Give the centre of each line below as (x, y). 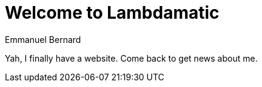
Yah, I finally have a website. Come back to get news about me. (131, 58)
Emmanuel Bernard (43, 39)
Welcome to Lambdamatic (112, 13)
